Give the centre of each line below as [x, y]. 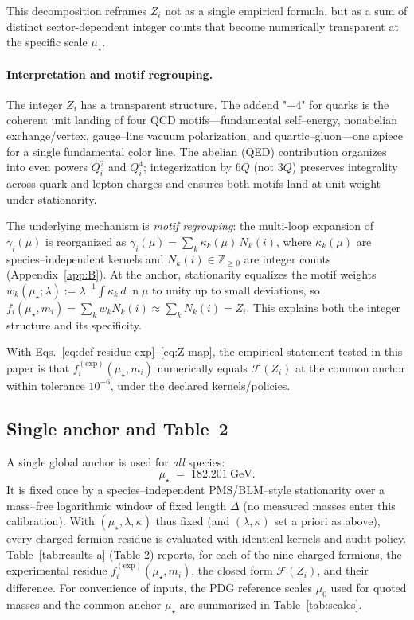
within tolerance [46, 385]
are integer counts [287, 258]
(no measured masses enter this [319, 505]
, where [294, 241]
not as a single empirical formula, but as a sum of [286, 10]
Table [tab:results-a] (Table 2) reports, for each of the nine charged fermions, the [204, 554]
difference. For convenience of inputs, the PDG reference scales [160, 588]
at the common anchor [350, 367]
